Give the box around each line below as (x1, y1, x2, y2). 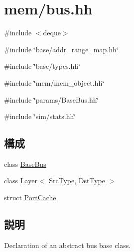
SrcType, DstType (49, 175, 105, 186)
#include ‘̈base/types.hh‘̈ (4, 61, 81, 71)
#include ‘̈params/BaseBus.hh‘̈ (4, 94, 99, 105)
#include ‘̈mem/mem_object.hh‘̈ (4, 77, 105, 88)
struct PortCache (4, 192, 56, 203)
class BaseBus (4, 158, 46, 169)
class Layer (4, 175, 37, 186)
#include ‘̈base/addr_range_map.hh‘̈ (4, 44, 119, 54)
